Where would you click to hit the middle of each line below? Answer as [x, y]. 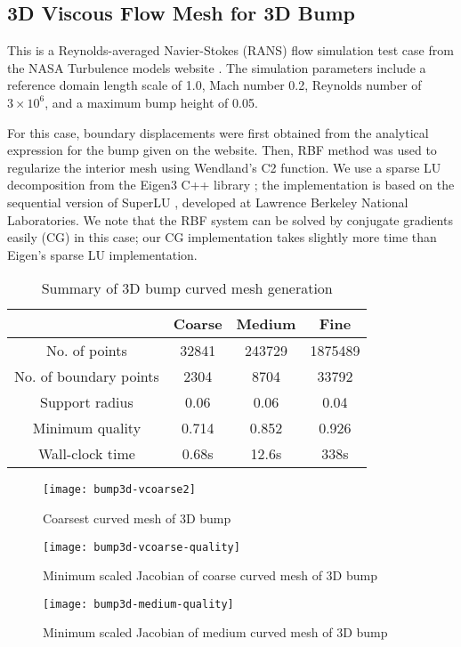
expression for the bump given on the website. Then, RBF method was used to [222, 150]
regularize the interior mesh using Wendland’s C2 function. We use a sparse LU [224, 167]
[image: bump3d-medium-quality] [138, 604]
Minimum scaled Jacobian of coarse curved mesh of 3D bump [210, 575]
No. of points [87, 351]
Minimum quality [87, 428]
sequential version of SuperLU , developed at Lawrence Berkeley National [208, 202]
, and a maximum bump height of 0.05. [151, 102]
